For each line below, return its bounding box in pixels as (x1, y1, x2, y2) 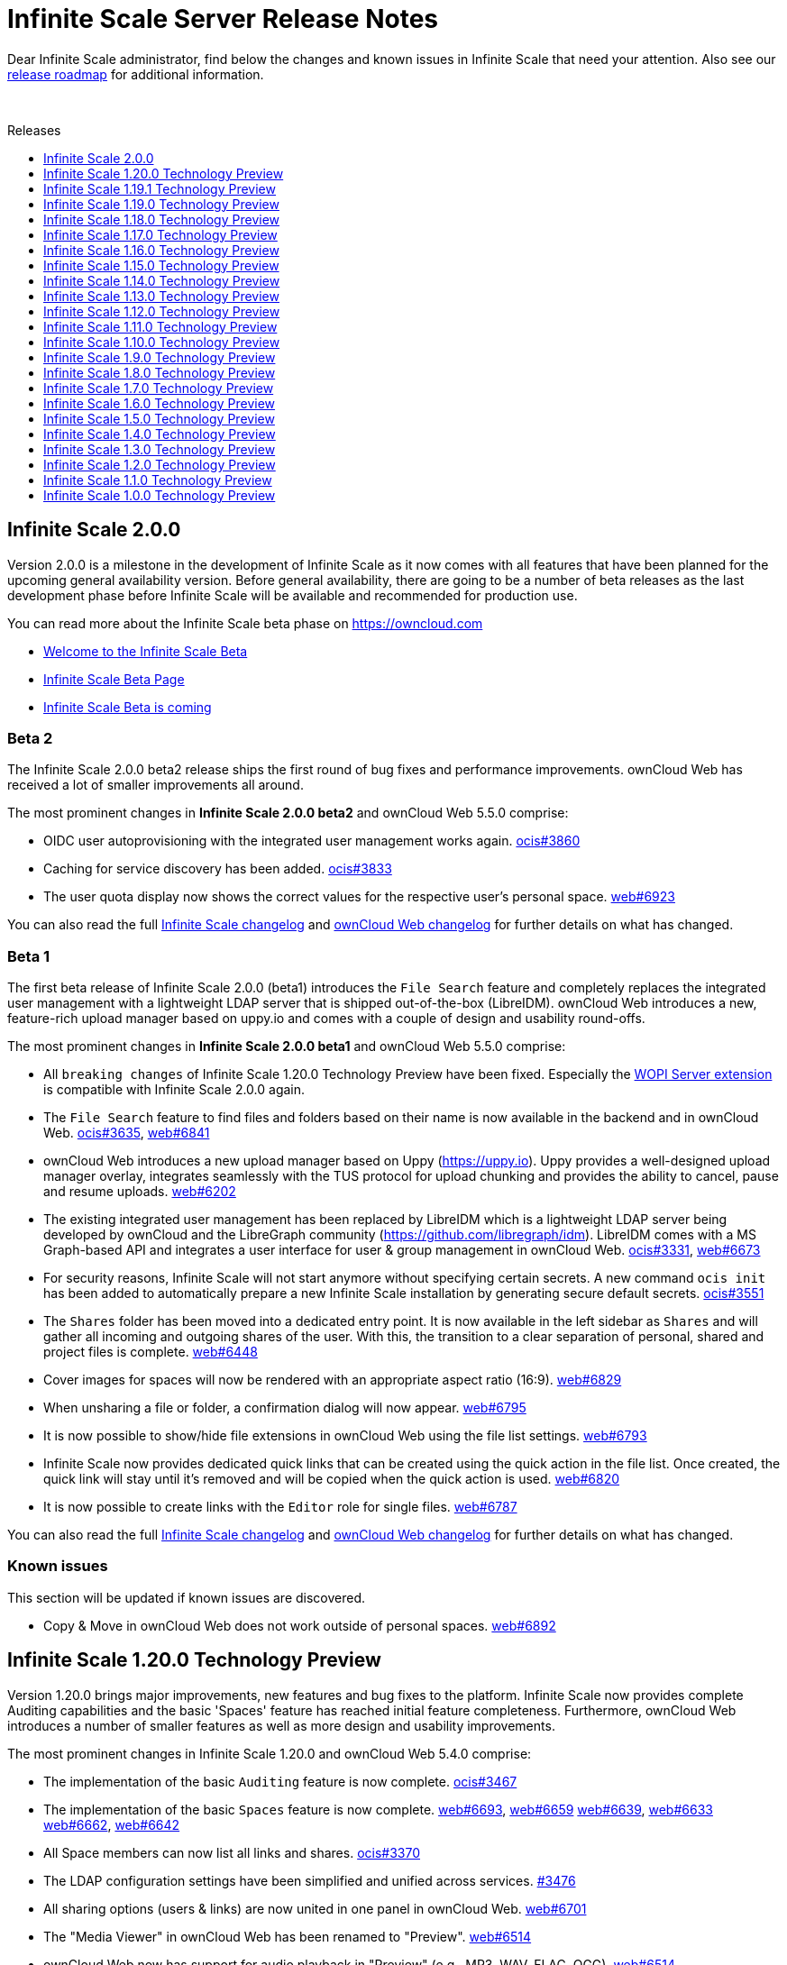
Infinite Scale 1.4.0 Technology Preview (43, 425, 276, 442)
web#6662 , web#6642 (43, 1816, 180, 1832)
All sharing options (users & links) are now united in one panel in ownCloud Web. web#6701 (43, 1900, 587, 1916)
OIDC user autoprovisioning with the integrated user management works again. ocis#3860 (43, 833, 581, 849)
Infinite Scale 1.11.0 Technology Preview (43, 318, 278, 334)
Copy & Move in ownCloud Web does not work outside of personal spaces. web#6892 (43, 1617, 556, 1633)
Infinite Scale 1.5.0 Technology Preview (43, 410, 275, 426)
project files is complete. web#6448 (43, 1344, 258, 1360)
